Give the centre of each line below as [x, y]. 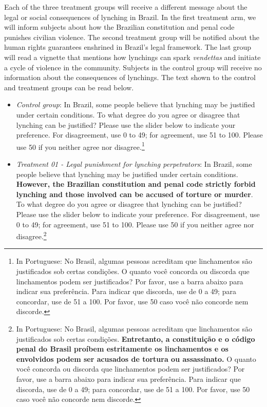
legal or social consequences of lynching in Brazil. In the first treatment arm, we [130, 17]
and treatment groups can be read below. [69, 87]
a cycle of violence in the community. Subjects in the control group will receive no [133, 67]
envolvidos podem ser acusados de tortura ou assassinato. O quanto [136, 358]
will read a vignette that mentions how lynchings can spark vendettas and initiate [132, 57]
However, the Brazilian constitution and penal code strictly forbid [136, 184]
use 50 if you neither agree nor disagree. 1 [80, 146]
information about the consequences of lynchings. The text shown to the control [130, 77]
